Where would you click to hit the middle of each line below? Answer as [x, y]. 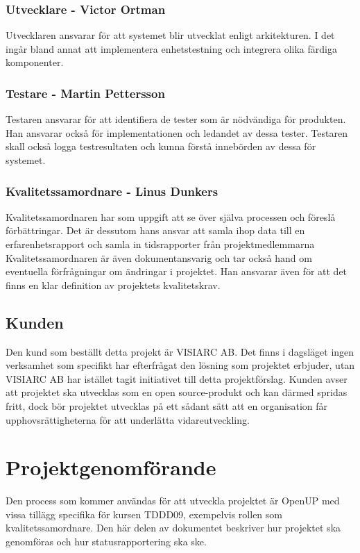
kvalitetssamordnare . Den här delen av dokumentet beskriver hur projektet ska [173, 528]
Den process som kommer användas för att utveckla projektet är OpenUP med [173, 501]
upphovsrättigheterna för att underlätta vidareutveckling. [128, 419]
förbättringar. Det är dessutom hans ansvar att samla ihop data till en [155, 230]
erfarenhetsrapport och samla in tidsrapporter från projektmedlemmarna [160, 244]
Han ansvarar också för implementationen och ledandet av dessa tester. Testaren [177, 132]
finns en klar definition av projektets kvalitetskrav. [113, 284]
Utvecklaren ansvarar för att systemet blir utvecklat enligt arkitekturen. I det [170, 35]
